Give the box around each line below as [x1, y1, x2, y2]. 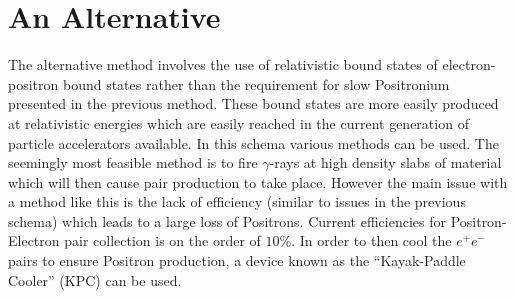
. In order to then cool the [291, 230, 452, 251]
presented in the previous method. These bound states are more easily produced [8, 93, 499, 114]
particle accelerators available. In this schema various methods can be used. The [8, 132, 499, 153]
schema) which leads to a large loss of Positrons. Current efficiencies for [8, 210, 446, 231]
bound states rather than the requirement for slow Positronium [62, 73, 450, 94]
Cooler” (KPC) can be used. [8, 269, 182, 290]
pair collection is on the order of [64, 230, 261, 251]
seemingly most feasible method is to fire [8, 152, 258, 173]
